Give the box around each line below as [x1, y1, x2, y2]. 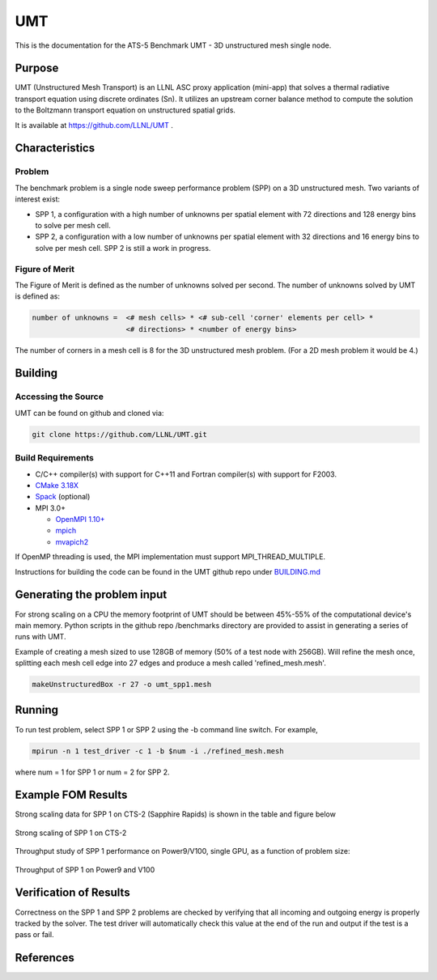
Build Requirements [15, 452, 95, 464]
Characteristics [15, 142, 95, 155]
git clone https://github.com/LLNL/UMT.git [32, 430, 208, 439]
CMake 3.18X [35, 480, 78, 490]
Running [15, 703, 59, 717]
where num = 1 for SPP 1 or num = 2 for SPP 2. [15, 767, 170, 777]
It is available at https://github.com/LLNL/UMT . [15, 120, 173, 129]
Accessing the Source [15, 391, 104, 402]
